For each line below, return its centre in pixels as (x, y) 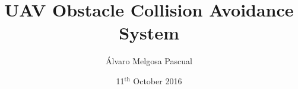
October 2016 (158, 80)
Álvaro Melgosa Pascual (149, 61)
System (149, 33)
